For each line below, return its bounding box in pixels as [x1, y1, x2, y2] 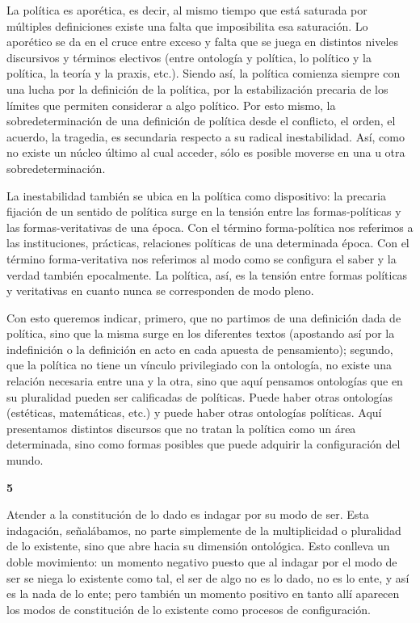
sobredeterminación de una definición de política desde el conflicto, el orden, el [6, 112, 396, 129]
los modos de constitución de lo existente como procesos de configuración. [6, 600, 371, 617]
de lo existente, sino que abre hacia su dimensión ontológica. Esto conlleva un [6, 537, 390, 554]
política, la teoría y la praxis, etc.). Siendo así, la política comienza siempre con [6, 65, 401, 82]
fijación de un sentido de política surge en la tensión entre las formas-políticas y [6, 203, 401, 220]
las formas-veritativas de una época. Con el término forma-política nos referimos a [6, 218, 414, 235]
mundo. [6, 452, 44, 469]
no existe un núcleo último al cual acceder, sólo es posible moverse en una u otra [6, 144, 405, 161]
